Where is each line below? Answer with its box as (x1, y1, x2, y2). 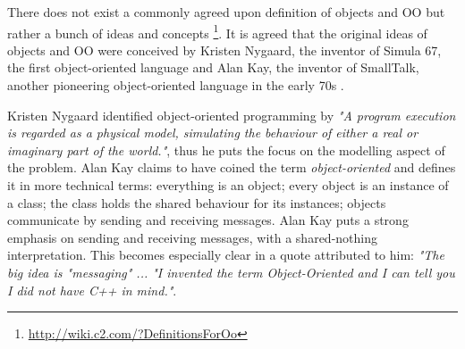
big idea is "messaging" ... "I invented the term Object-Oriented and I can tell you (7, 262, 455, 281)
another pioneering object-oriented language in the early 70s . (7, 76, 344, 95)
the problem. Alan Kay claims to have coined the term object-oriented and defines (7, 158, 456, 177)
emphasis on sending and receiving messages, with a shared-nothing (7, 228, 377, 246)
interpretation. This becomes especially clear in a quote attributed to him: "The (7, 245, 444, 264)
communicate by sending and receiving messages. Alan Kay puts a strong (7, 211, 409, 229)
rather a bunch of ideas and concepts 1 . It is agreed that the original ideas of (7, 21, 427, 42)
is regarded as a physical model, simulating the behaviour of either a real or (7, 123, 418, 142)
